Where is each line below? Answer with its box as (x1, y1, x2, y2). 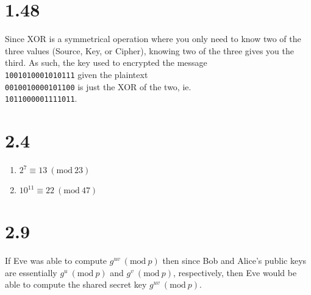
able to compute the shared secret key (5, 278, 147, 291)
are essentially (5, 266, 57, 279)
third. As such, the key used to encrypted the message (5, 56, 207, 69)
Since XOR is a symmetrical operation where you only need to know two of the (5, 32, 301, 45)
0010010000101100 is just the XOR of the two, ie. (5, 80, 191, 93)
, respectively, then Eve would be (173, 266, 297, 279)
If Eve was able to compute (5, 254, 107, 267)
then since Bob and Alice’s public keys (162, 254, 307, 267)
